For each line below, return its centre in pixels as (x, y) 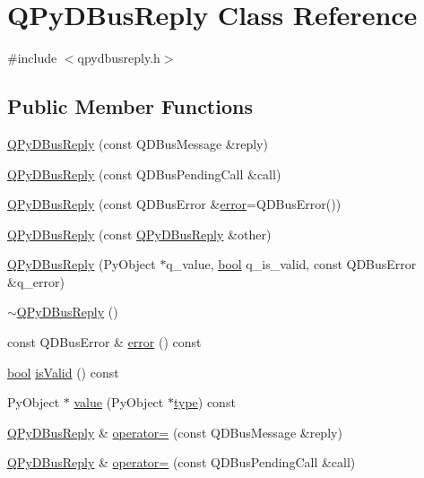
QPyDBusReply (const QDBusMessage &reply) (138, 143)
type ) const (204, 402)
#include (32, 58)
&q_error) (36, 281)
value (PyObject (119, 402)
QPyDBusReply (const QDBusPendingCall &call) (144, 174)
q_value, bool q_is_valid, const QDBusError (291, 264)
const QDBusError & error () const (104, 342)
